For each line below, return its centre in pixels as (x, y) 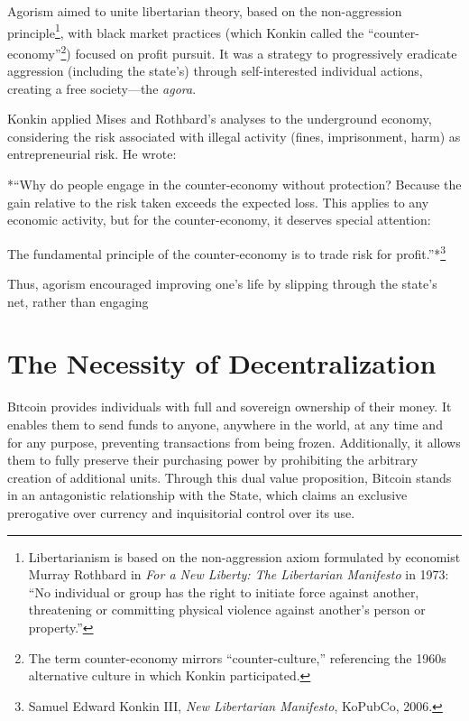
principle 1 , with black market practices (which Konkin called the (186, 31)
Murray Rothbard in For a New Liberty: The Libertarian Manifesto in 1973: (239, 574)
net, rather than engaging (78, 301)
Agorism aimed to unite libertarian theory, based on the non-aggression (205, 11)
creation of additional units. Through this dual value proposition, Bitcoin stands (230, 477)
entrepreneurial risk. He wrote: (92, 154)
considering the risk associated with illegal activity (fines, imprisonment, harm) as (234, 136)
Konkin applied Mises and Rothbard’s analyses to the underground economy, (220, 119)
